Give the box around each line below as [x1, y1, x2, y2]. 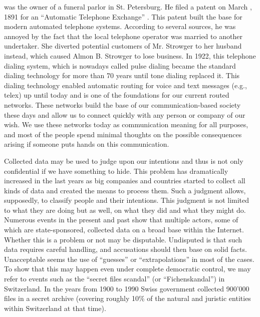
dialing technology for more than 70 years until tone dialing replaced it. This [4, 70, 240, 81]
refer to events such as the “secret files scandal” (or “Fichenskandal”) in [4, 273, 225, 284]
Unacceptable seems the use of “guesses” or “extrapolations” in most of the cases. [4, 253, 254, 264]
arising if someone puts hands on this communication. [4, 139, 169, 149]
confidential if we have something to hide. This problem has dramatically [4, 165, 228, 176]
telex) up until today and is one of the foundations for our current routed [4, 90, 229, 100]
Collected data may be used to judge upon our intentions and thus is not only [4, 155, 243, 166]
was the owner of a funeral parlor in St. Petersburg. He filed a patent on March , [4, 2, 252, 12]
